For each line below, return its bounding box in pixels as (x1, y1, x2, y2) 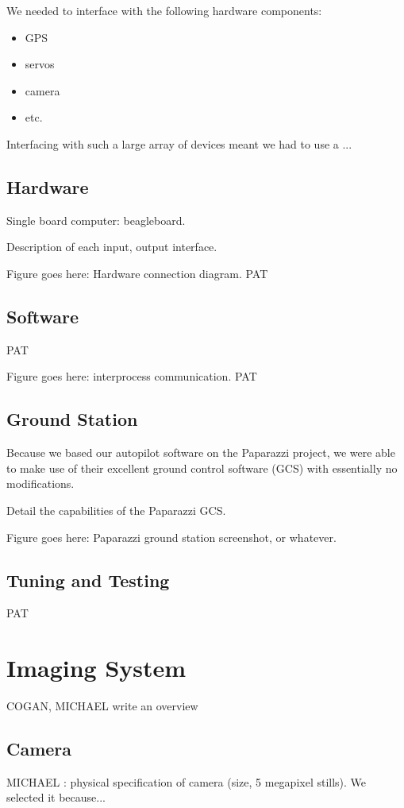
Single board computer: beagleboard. (6, 211, 186, 228)
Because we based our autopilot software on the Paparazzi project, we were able (6, 444, 395, 461)
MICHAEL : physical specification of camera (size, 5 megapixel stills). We (6, 773, 367, 790)
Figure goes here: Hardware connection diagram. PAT (6, 265, 268, 281)
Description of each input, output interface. (6, 238, 217, 255)
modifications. (6, 475, 75, 492)
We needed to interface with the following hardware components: (6, 2, 322, 18)
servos (25, 56, 55, 72)
